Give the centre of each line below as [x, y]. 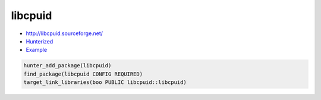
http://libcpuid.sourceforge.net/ [64, 33]
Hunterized [40, 41]
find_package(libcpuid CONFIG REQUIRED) [83, 74]
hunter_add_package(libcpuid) [67, 66]
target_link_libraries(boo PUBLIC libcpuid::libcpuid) [105, 82]
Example [37, 50]
